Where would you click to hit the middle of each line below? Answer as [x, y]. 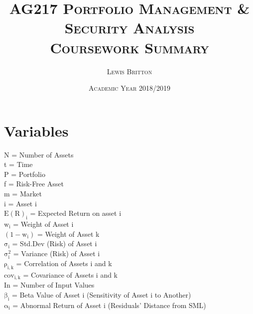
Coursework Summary [129, 47]
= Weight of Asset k [68, 234]
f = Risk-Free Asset [34, 184]
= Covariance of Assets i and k [70, 274]
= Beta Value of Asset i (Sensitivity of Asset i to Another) [101, 294]
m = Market [23, 193]
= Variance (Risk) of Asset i [57, 253]
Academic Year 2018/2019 [129, 88]
